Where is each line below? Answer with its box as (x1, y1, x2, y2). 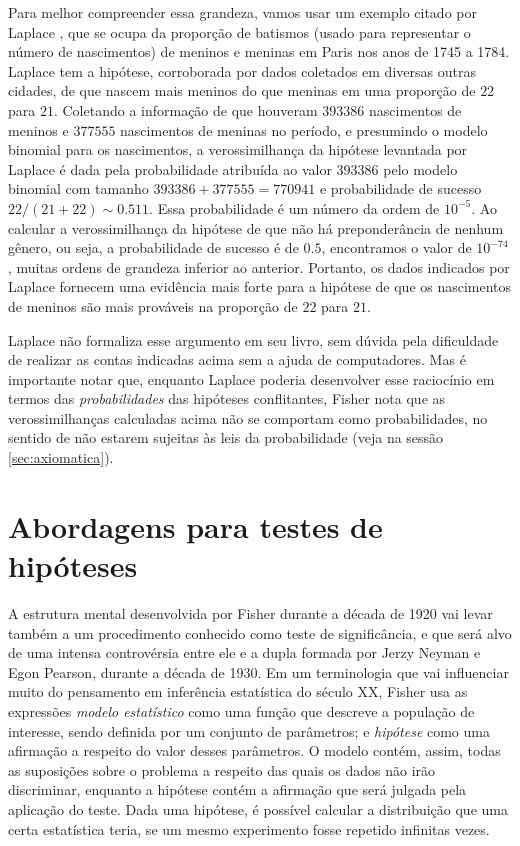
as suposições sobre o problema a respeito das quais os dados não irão (8, 759, 436, 780)
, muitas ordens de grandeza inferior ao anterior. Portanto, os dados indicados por (8, 256, 510, 277)
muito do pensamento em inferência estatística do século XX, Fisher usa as (8, 681, 468, 702)
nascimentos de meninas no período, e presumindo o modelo (120, 119, 488, 140)
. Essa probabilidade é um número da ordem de (149, 197, 440, 218)
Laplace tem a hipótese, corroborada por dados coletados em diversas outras (8, 60, 476, 81)
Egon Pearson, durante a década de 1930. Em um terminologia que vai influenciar (8, 661, 509, 682)
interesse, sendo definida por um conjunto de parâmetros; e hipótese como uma (8, 720, 490, 741)
